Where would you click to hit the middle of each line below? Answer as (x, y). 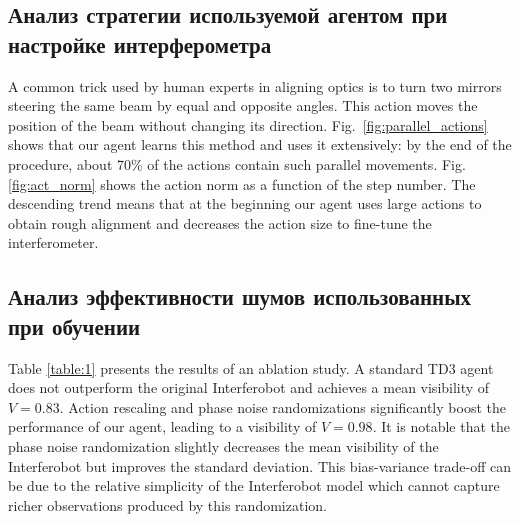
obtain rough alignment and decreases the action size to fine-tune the (220, 222)
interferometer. (53, 242)
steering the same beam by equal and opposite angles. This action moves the (243, 105)
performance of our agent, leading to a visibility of (162, 426)
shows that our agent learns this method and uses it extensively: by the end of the (260, 144)
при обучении (74, 325)
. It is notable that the (441, 426)
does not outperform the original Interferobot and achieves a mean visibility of (249, 387)
